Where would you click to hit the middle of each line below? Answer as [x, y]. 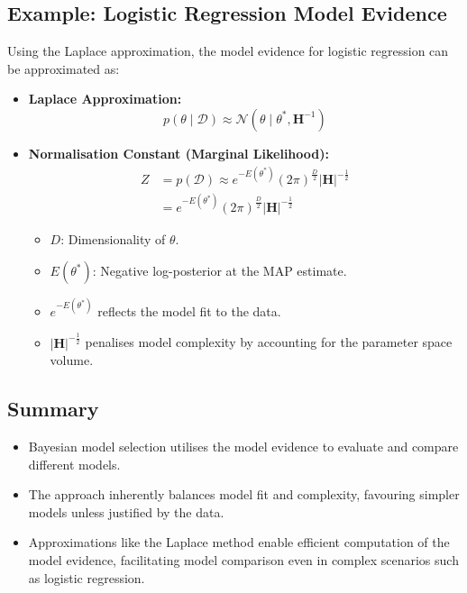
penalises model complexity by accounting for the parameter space [269, 342]
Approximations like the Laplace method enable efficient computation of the [239, 542]
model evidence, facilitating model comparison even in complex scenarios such [243, 560]
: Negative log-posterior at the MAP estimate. [220, 271]
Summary [53, 409]
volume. [72, 360]
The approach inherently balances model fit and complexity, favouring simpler [244, 494]
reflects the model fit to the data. [189, 310]
